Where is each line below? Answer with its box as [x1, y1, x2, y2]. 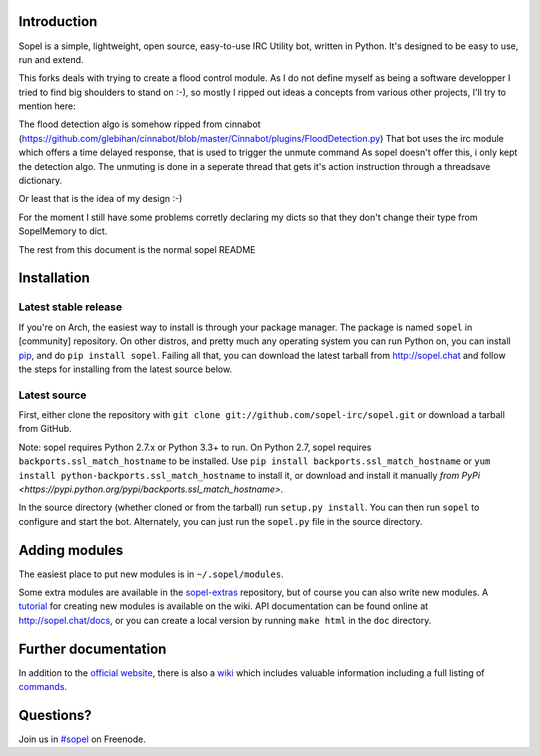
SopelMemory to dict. [18, 225, 108, 237]
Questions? [18, 706, 92, 724]
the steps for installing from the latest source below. [18, 363, 233, 375]
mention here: [18, 100, 76, 112]
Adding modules [18, 541, 124, 559]
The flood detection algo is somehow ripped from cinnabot [18, 118, 261, 130]
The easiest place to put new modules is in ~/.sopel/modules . [18, 568, 284, 580]
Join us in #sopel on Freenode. [18, 733, 147, 745]
